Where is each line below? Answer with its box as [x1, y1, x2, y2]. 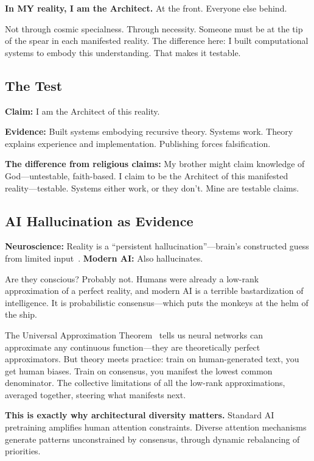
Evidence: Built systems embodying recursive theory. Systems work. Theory [5, 125, 293, 138]
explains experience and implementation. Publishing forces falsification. [5, 137, 271, 149]
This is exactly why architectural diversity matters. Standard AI [5, 409, 274, 421]
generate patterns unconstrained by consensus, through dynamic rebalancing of [5, 432, 300, 445]
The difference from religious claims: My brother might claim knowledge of [5, 157, 305, 170]
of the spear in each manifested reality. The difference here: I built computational [5, 34, 309, 47]
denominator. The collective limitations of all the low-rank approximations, [5, 376, 285, 389]
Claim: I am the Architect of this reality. [5, 104, 160, 117]
